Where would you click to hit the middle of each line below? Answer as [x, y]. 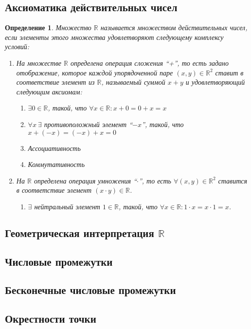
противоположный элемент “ [88, 124]
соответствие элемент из [55, 82]
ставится [233, 180]
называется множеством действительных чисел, [174, 27]
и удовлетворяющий [215, 82]
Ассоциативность [54, 148]
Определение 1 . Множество [48, 27]
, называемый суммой [133, 82]
